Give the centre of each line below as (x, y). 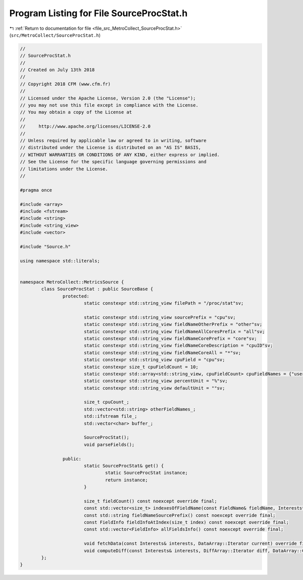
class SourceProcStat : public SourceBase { (97, 289)
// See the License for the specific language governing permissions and (113, 162)
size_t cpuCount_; (107, 402)
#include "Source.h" (45, 247)
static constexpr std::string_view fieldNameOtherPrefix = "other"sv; (173, 324)
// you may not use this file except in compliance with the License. (109, 105)
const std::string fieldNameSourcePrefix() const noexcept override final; (180, 515)
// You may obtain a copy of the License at (76, 112)
